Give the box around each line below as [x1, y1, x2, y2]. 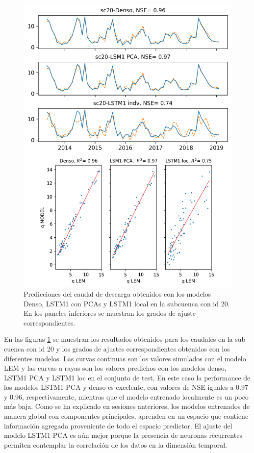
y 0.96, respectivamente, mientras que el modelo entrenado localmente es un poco [4, 391, 249, 402]
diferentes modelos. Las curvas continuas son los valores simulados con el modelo [4, 353, 246, 363]
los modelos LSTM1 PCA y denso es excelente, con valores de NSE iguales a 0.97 [4, 382, 249, 392]
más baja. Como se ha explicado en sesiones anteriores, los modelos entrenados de [4, 401, 250, 411]
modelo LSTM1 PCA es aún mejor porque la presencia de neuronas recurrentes [4, 430, 242, 440]
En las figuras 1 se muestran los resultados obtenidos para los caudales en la [4, 334, 233, 344]
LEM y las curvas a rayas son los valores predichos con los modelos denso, [4, 363, 227, 373]
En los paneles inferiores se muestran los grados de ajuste [24, 308, 196, 318]
